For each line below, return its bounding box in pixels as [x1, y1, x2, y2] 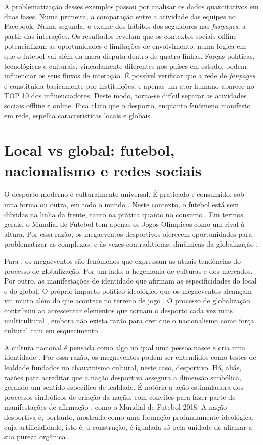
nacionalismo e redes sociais [4, 159, 202, 180]
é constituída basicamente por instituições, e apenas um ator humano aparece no [4, 80, 254, 91]
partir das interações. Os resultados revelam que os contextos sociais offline [4, 30, 237, 41]
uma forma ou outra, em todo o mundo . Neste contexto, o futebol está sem [4, 199, 239, 210]
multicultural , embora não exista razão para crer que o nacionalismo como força [4, 315, 254, 326]
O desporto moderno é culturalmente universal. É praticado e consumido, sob [4, 189, 244, 199]
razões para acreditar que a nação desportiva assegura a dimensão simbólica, [4, 372, 241, 382]
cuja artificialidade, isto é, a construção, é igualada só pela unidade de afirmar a [4, 421, 252, 432]
